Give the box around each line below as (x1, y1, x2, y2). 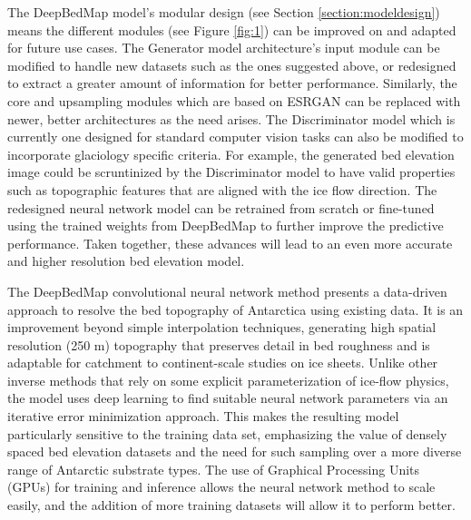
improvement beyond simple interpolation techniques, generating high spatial (7, 318, 437, 337)
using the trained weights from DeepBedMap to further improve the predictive (7, 216, 444, 235)
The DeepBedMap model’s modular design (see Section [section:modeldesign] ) (7, 3, 440, 21)
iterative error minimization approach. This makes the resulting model (7, 407, 399, 426)
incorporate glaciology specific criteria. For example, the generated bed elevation (7, 144, 455, 163)
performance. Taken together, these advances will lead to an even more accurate (7, 233, 453, 252)
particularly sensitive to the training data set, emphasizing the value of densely (7, 424, 447, 443)
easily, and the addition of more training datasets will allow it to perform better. (7, 495, 456, 515)
